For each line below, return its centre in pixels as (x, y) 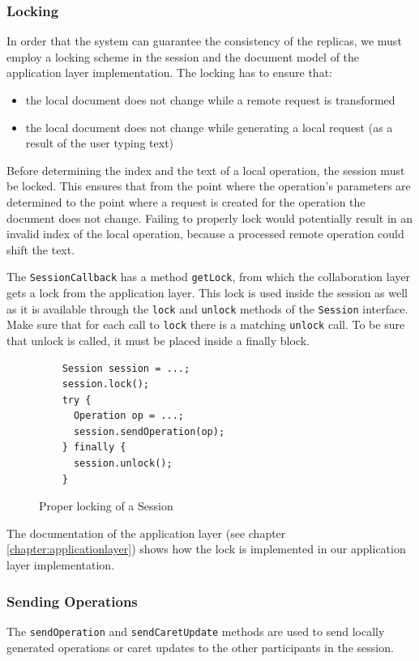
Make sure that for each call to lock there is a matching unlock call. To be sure (206, 324)
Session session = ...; (126, 368)
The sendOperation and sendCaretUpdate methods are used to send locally (196, 631)
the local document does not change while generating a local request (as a (209, 127)
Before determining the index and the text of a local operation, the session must (206, 170)
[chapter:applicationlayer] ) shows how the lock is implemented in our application (206, 549)
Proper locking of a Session (106, 506)
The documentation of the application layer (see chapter (146, 533)
